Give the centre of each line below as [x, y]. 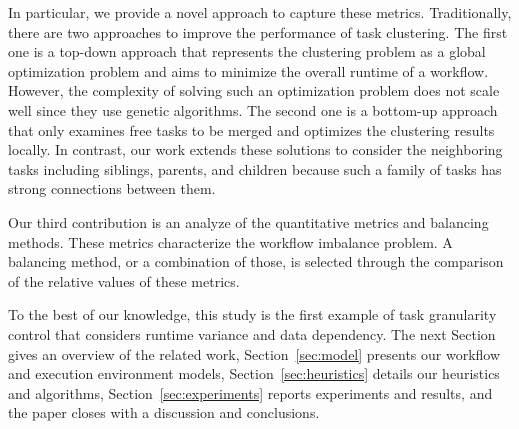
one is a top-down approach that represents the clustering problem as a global [247, 51]
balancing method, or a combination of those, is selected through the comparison [256, 261]
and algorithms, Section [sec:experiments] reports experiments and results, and [250, 392]
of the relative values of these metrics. [124, 280]
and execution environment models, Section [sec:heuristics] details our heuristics [254, 373]
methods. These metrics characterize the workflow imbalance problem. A [230, 241]
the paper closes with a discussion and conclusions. [164, 412]
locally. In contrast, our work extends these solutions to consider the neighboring [255, 149]
